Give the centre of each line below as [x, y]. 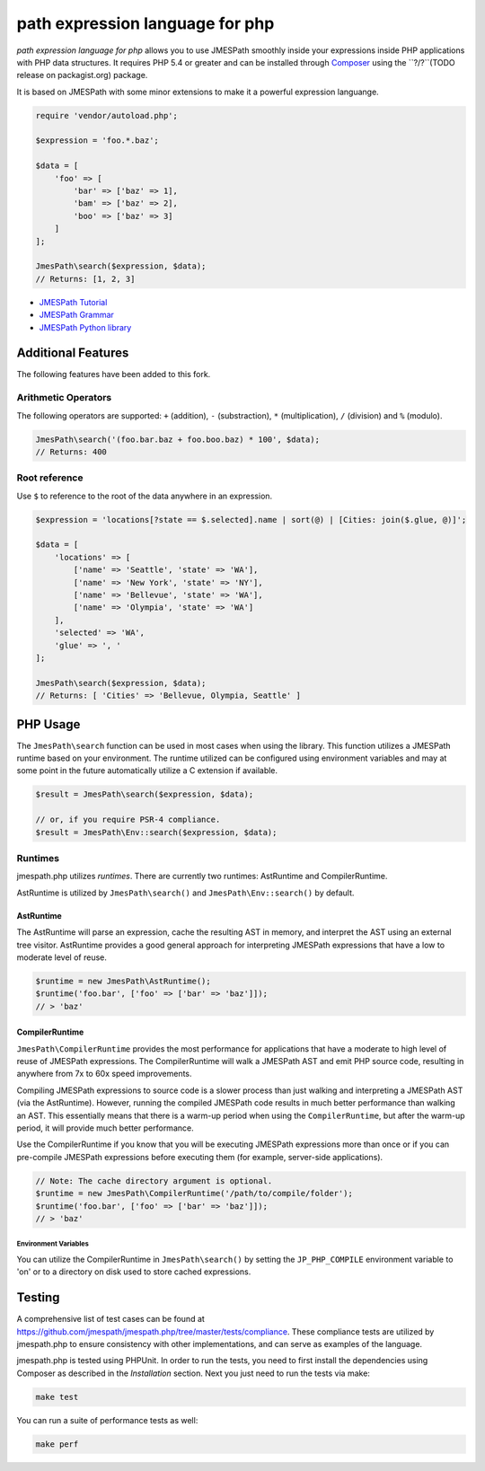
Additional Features [73, 353]
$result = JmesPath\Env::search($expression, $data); [156, 832]
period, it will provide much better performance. [105, 1128]
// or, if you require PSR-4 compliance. [128, 820]
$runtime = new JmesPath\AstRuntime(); [123, 981]
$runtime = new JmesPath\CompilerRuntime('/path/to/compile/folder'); [194, 1194]
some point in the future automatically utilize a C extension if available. [147, 771]
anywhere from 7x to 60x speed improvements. [104, 1074]
